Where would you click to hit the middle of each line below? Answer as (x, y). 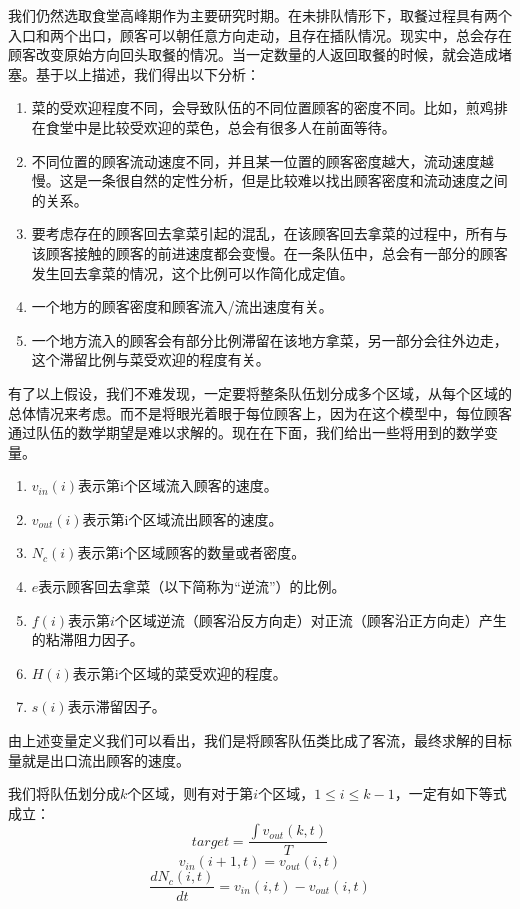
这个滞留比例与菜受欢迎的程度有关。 (150, 359)
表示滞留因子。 (116, 706)
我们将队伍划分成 (64, 793)
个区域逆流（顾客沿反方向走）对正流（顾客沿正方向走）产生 (310, 619)
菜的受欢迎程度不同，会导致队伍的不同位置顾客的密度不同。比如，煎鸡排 (269, 107)
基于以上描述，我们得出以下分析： (147, 73)
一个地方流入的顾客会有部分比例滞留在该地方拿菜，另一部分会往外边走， (269, 339)
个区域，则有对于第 (190, 793)
